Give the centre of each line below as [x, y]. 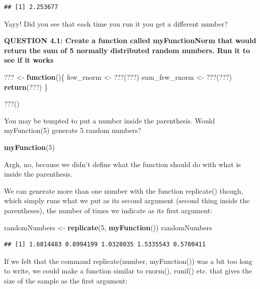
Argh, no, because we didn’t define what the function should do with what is [122, 164]
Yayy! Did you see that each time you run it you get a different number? [116, 23]
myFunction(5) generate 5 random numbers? [73, 130]
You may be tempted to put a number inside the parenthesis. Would [110, 120]
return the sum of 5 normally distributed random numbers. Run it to [127, 50]
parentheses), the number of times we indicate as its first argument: [108, 210]
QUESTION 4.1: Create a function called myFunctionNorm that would [130, 40]
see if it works [29, 60]
